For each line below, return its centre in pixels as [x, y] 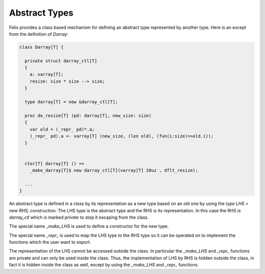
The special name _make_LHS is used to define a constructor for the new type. [89, 226]
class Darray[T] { [41, 47]
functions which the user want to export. [50, 242]
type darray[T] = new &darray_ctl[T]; [71, 102]
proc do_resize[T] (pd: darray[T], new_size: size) [88, 115]
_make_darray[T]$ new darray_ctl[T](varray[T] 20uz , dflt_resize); [114, 170]
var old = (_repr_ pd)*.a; [62, 129]
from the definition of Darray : [39, 34]
